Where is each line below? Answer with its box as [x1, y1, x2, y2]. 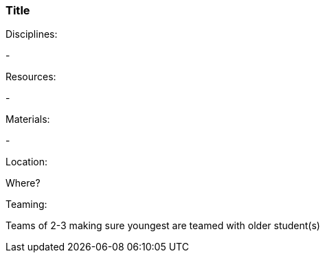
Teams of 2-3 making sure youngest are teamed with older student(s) [5, 220, 320, 232]
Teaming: [5, 198, 47, 211]
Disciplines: [5, 28, 58, 40]
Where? [5, 177, 41, 189]
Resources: [5, 71, 56, 83]
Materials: [5, 113, 50, 126]
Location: [5, 156, 47, 168]
